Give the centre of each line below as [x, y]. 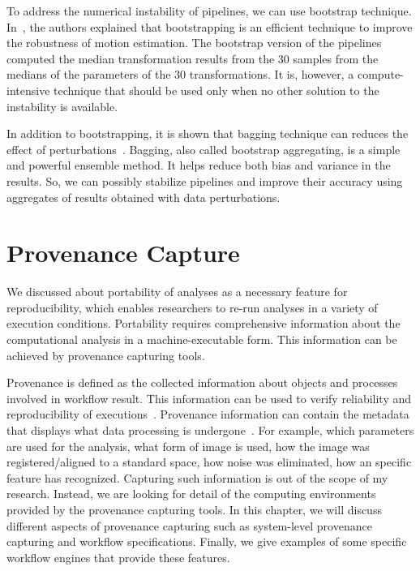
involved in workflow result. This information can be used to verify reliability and [209, 398]
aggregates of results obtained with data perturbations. [144, 197]
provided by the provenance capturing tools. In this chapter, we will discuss [194, 509]
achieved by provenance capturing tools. [106, 355]
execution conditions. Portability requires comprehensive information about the [204, 323]
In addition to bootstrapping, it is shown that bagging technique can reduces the [208, 133]
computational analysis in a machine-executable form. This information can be [202, 339]
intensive [28, 90]
